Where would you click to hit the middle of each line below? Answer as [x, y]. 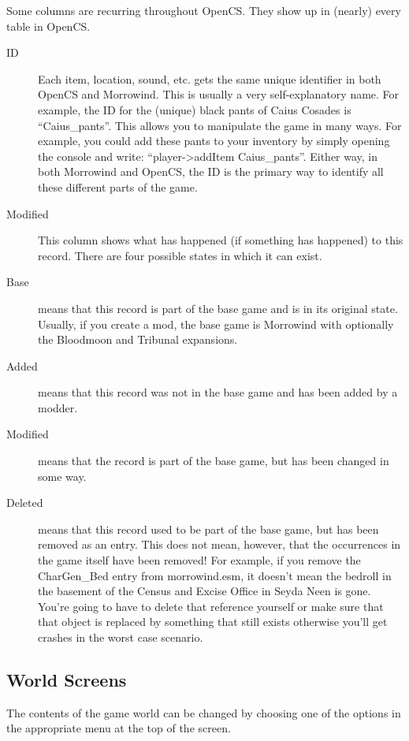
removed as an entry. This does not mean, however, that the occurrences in [219, 544]
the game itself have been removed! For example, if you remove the [199, 560]
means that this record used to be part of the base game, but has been [208, 529]
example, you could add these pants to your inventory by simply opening [214, 141]
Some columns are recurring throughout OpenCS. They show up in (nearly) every [204, 10]
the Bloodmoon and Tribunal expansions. [138, 339]
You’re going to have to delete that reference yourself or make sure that [211, 606]
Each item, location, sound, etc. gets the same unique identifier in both [210, 78]
